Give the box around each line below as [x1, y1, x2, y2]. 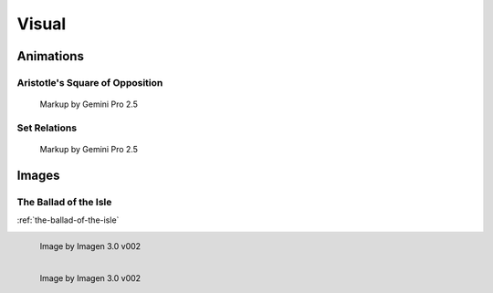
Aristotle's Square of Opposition [16, 76, 163, 89]
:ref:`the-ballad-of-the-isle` [16, 215, 120, 225]
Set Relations [16, 121, 78, 134]
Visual [16, 14, 67, 34]
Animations [16, 48, 84, 64]
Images [16, 167, 60, 183]
